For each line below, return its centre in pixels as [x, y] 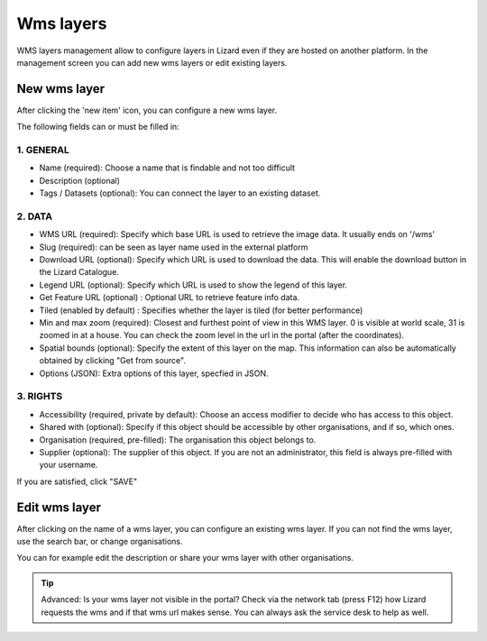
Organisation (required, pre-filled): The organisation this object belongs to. [178, 440]
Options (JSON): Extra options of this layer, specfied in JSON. [154, 373]
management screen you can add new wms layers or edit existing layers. [152, 62]
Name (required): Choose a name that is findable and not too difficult [167, 168]
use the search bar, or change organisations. [100, 541]
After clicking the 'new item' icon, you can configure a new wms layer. [147, 110]
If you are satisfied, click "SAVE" [77, 481]
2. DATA [35, 216]
